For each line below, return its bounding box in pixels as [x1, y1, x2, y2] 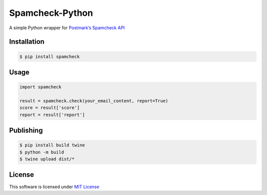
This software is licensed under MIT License [9, 184, 99, 190]
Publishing [9, 126, 43, 135]
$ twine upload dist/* [19, 156, 75, 162]
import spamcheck [19, 84, 62, 90]
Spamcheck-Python [9, 7, 93, 18]
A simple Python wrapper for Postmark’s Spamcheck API [9, 25, 125, 31]
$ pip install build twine [19, 143, 85, 148]
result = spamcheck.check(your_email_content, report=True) [19, 98, 169, 103]
